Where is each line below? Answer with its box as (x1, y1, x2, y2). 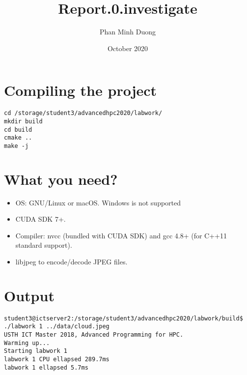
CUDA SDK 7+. (15, 214, 66, 224)
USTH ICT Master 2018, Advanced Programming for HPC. (4, 331, 184, 339)
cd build (4, 126, 32, 133)
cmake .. (4, 134, 32, 142)
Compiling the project (4, 80, 157, 100)
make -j (4, 142, 29, 149)
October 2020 (107, 43, 148, 53)
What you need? (4, 169, 118, 189)
